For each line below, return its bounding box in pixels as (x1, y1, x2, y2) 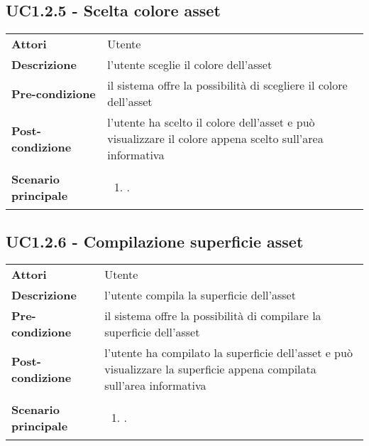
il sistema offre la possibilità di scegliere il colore (107, 77, 348, 94)
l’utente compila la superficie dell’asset (104, 287, 296, 304)
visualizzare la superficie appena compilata (104, 361, 316, 378)
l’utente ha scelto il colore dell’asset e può (107, 114, 315, 131)
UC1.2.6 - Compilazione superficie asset (6, 230, 304, 252)
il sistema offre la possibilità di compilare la (104, 307, 321, 324)
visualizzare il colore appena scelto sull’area (107, 130, 324, 147)
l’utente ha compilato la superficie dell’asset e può (104, 344, 353, 361)
